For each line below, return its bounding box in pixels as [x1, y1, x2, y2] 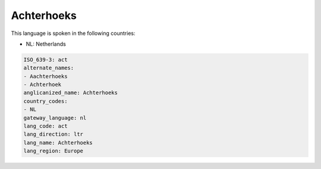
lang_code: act [23, 123, 68, 130]
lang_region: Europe [23, 148, 83, 154]
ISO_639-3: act [23, 56, 68, 63]
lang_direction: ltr [23, 131, 83, 138]
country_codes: [23, 98, 68, 104]
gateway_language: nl [23, 114, 87, 121]
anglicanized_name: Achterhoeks [23, 90, 118, 96]
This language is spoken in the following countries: [11, 30, 136, 37]
